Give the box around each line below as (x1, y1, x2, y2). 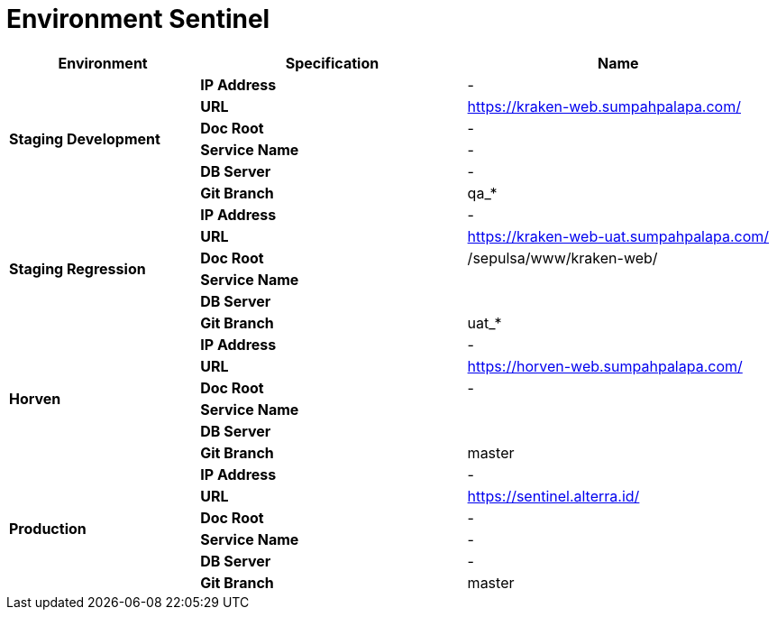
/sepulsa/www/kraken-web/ (467, 248, 658, 267)
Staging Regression (9, 259, 146, 278)
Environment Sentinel (6, 4, 270, 34)
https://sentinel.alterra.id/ (467, 486, 640, 505)
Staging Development (9, 129, 160, 148)
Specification (285, 53, 379, 72)
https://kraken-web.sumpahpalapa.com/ (467, 97, 741, 115)
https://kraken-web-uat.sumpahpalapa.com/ (467, 226, 770, 245)
